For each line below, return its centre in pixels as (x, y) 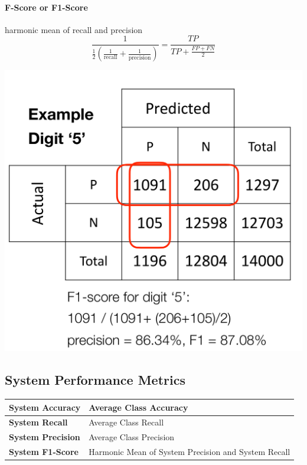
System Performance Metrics (95, 380)
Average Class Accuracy (138, 407)
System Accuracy (45, 407)
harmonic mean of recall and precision (74, 29)
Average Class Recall (126, 422)
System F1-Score (44, 452)
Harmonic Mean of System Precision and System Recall (190, 452)
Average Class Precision (132, 437)
